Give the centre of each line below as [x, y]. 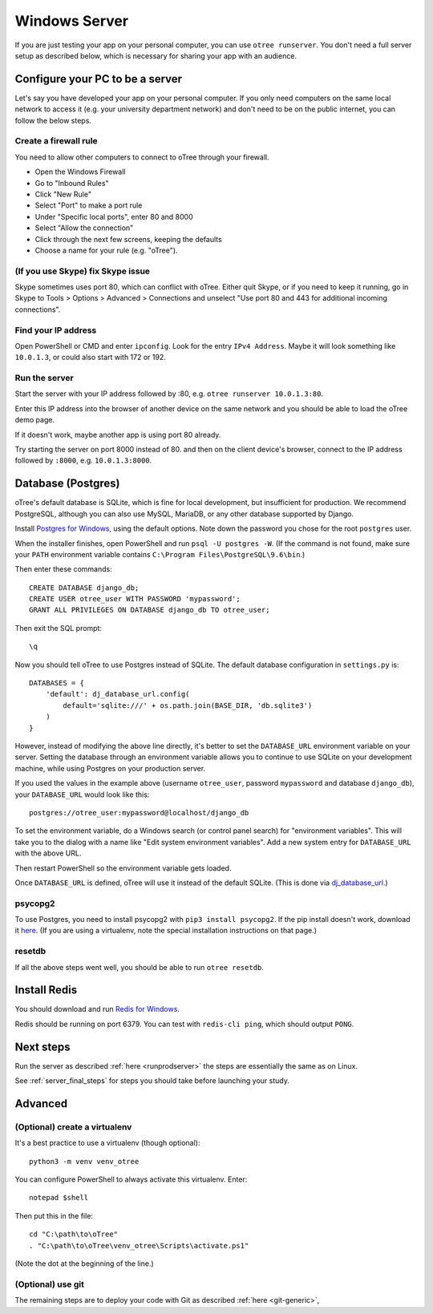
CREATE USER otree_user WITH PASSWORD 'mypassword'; [135, 599]
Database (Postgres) [67, 484]
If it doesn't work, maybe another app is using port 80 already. [118, 435]
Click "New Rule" [63, 194]
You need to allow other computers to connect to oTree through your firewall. [142, 157]
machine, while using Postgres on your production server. [110, 768]
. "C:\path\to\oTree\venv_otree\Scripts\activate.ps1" [139, 1245]
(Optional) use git [49, 1284]
